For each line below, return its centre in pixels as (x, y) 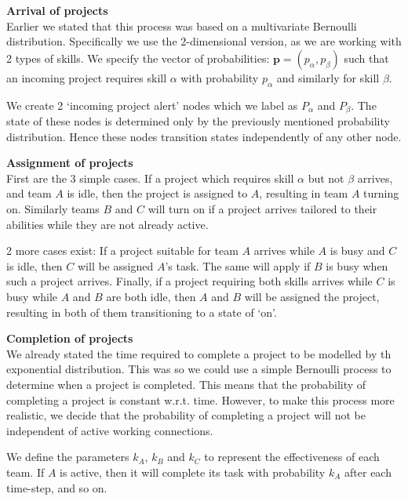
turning (381, 193)
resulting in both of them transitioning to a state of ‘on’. (142, 312)
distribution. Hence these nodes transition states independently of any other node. (204, 136)
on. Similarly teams (53, 209)
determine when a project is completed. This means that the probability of (186, 384)
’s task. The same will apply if (238, 265)
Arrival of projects (57, 10)
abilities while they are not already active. (107, 224)
